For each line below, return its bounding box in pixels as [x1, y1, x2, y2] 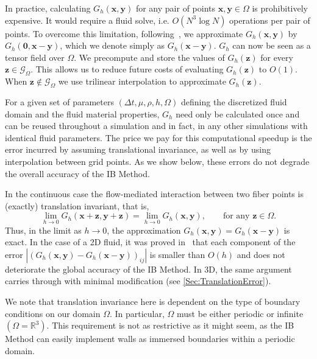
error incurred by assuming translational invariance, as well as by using [5, 143, 271, 156]
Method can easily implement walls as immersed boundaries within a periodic [5, 332, 295, 345]
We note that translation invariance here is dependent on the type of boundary [5, 295, 301, 307]
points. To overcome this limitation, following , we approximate [5, 27, 243, 40]
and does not [237, 248, 285, 260]
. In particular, [109, 307, 165, 319]
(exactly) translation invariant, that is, [5, 199, 149, 212]
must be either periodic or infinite [177, 307, 304, 319]
